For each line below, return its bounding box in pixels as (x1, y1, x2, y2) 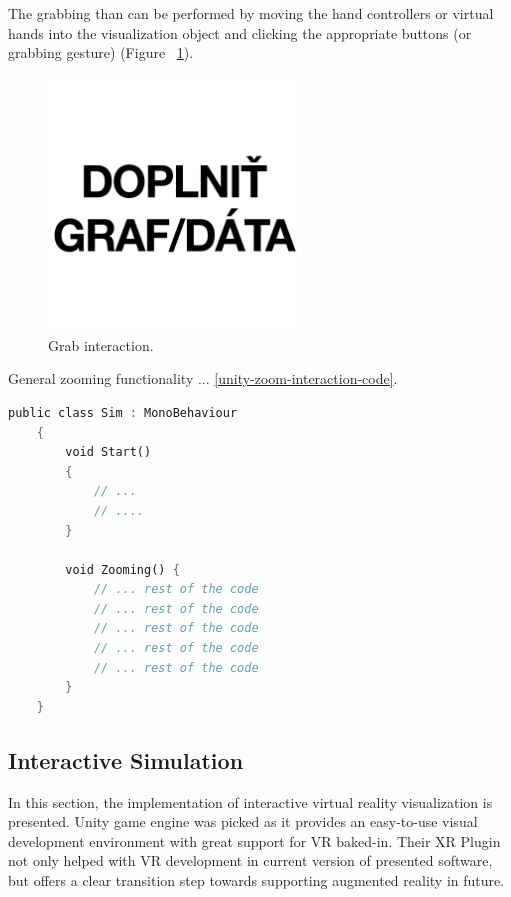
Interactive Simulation (8, 744, 244, 775)
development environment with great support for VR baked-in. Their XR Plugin (8, 830, 501, 851)
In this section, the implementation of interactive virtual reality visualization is (8, 791, 493, 812)
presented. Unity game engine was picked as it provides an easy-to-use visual (8, 811, 478, 832)
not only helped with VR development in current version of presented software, (8, 850, 493, 871)
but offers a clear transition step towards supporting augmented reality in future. (8, 870, 505, 891)
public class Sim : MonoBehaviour (8, 405, 238, 420)
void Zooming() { (65, 562, 180, 577)
